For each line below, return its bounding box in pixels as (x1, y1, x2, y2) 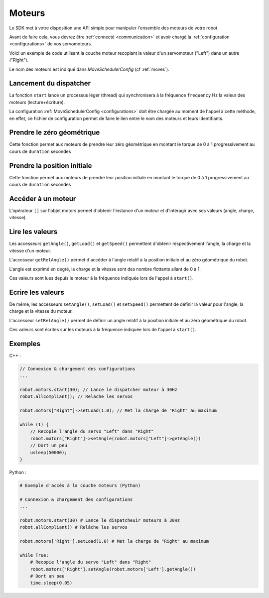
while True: (19, 552, 49, 558)
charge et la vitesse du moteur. (9, 308, 73, 314)
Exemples (9, 339, 41, 348)
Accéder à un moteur (9, 194, 76, 203)
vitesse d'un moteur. (9, 247, 51, 253)
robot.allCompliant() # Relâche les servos (19, 524, 128, 530)
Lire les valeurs (9, 228, 58, 236)
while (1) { (19, 422, 49, 428)
